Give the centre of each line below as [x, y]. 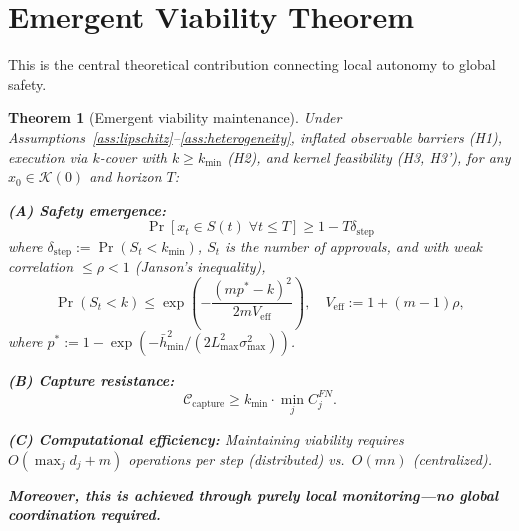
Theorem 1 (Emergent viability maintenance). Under [175, 117]
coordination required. [84, 514]
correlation [41, 266]
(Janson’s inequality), [200, 266]
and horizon [125, 176]
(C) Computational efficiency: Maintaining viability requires [206, 439]
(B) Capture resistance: [91, 379]
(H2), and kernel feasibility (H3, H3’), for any [369, 156]
